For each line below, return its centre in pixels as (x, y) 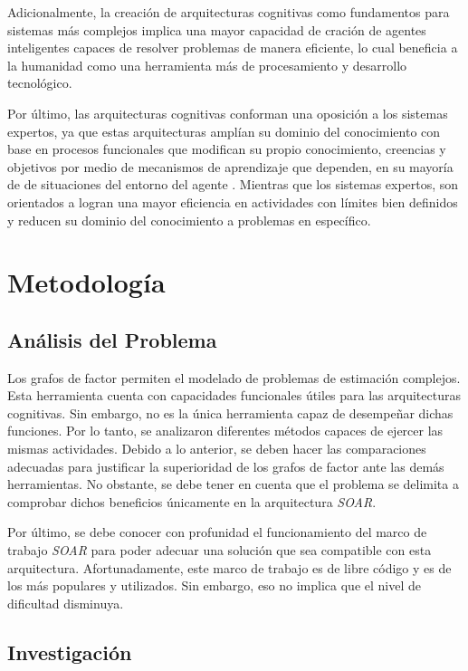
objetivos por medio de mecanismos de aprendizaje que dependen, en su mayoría (230, 166)
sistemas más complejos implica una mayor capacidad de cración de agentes (217, 29)
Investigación (70, 652)
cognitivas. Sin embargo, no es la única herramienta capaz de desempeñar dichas (230, 412)
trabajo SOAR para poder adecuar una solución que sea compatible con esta (220, 550)
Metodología (86, 282)
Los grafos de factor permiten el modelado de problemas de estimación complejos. (234, 377)
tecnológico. (40, 83)
